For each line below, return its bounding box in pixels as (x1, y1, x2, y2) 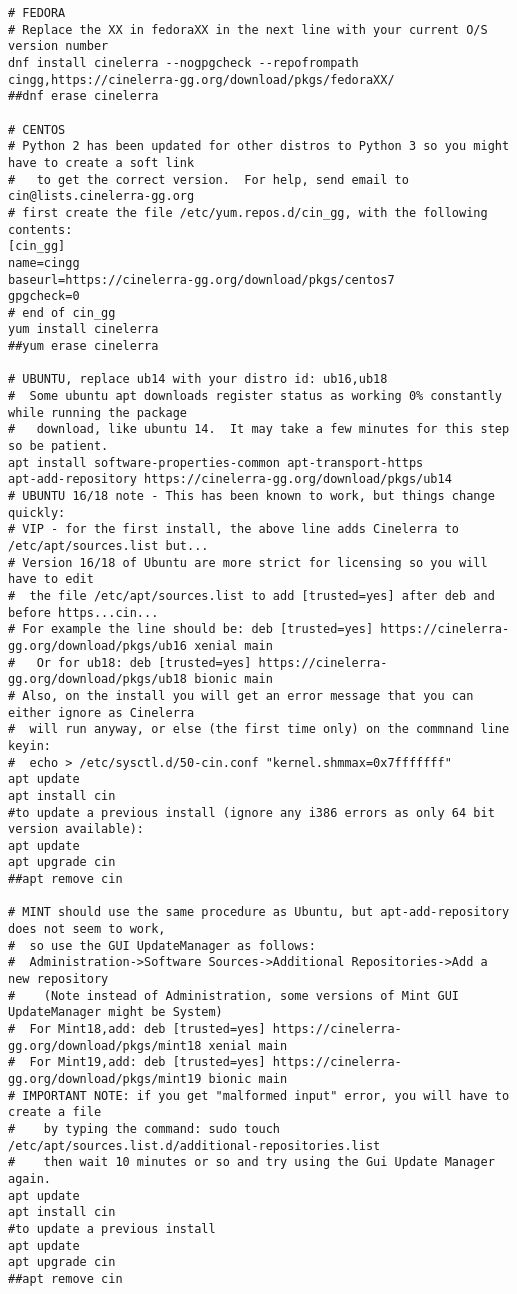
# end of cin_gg (8, 305, 116, 320)
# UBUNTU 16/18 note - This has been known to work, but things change (8, 489, 495, 504)
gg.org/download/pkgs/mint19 (8, 1072, 202, 1086)
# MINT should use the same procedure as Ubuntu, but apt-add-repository (8, 905, 510, 920)
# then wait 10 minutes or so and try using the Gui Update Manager (8, 1155, 495, 1170)
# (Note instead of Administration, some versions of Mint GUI (8, 988, 460, 1003)
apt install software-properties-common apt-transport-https (8, 455, 424, 470)
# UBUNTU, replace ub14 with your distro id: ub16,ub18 (8, 372, 388, 387)
